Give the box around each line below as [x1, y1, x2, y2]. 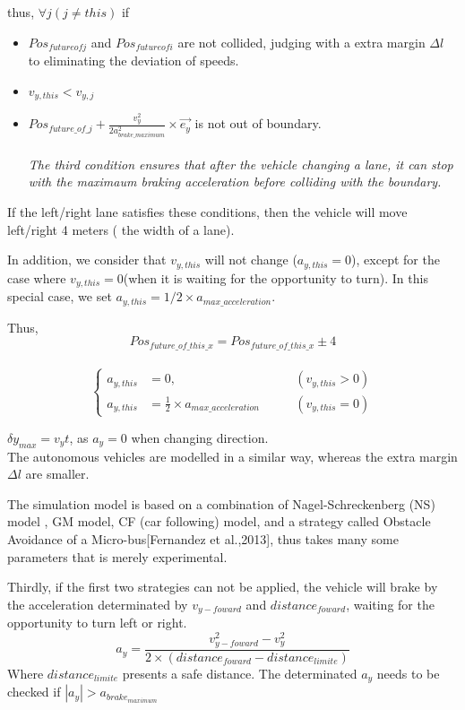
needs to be [376, 664, 440, 683]
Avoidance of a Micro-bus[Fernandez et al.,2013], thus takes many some [7, 529, 399, 548]
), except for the [351, 250, 440, 269]
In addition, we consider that [7, 250, 167, 269]
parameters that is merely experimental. [7, 547, 228, 566]
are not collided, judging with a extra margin [177, 32, 426, 51]
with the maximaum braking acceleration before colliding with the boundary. [28, 172, 442, 191]
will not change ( [204, 250, 297, 269]
